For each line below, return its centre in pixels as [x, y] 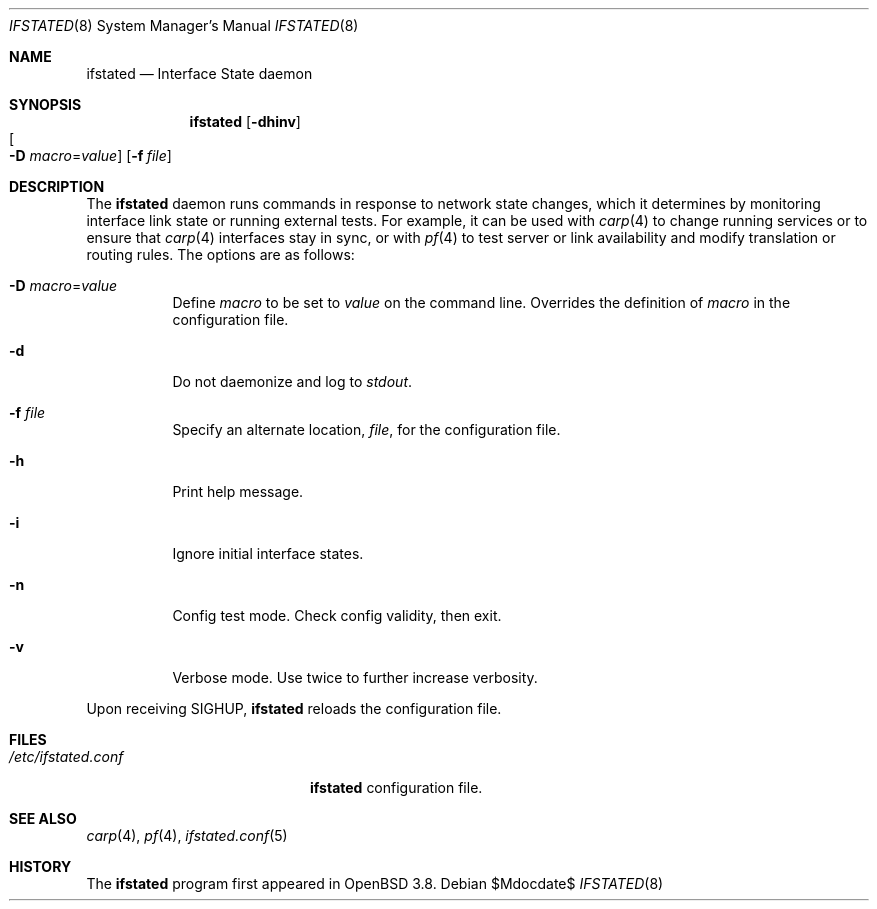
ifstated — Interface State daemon [199, 73]
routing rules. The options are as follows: [220, 254]
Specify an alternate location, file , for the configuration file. [366, 429]
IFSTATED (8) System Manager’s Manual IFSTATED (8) [184, 25]
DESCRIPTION [57, 186]
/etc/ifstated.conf [66, 756]
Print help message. [238, 491]
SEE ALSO [43, 818]
